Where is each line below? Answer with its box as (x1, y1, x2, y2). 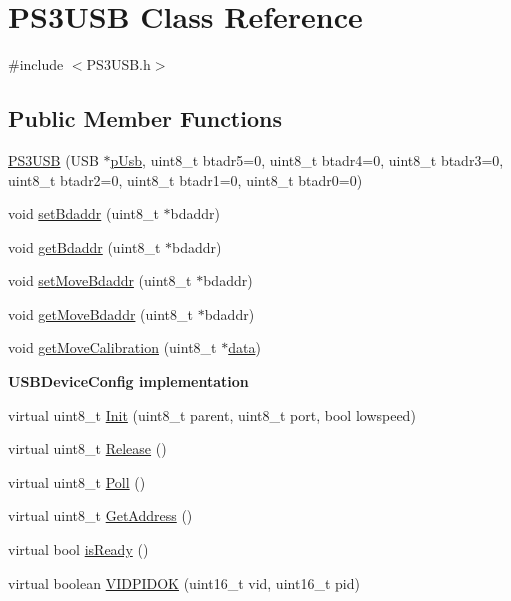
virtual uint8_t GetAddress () (8, 505, 193, 526)
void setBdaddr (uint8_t (8, 203, 159, 224)
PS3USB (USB (8, 149, 99, 170)
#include (8, 54, 64, 75)
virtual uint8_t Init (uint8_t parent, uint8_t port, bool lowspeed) (8, 404, 416, 425)
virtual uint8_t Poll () (8, 471, 146, 492)
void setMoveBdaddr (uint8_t (8, 270, 192, 291)
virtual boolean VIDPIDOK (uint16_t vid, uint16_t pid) (8, 572, 360, 593)
